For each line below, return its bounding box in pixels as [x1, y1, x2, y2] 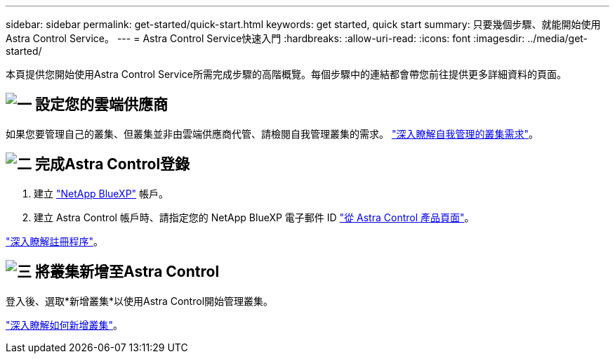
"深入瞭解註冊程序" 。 [6, 235, 104, 247]
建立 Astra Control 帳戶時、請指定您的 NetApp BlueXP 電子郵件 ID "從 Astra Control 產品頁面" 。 [34, 211, 475, 223]
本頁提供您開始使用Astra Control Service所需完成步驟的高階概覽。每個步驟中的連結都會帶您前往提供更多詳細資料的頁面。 [6, 68, 567, 80]
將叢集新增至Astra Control [34, 263, 220, 281]
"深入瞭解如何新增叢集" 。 [6, 318, 124, 331]
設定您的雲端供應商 [34, 96, 168, 114]
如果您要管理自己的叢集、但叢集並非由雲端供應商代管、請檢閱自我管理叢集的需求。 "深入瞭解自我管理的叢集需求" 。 [6, 127, 538, 140]
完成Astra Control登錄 [34, 155, 190, 174]
